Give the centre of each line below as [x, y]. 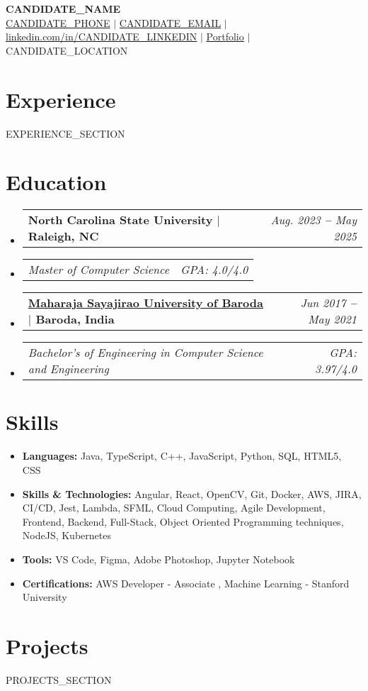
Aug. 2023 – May [314, 220]
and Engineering [68, 369]
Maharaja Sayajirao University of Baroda [145, 303]
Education [56, 182]
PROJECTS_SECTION [59, 679]
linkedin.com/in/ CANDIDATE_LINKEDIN [102, 37]
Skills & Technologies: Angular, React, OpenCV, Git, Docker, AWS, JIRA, [192, 493]
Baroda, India [75, 319]
